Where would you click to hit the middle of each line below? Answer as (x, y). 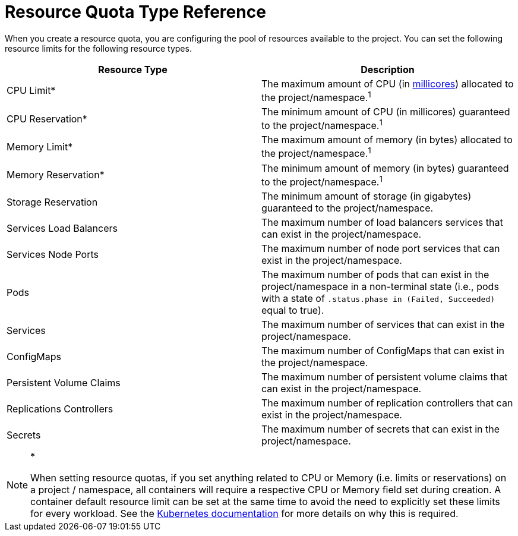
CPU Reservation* (47, 119)
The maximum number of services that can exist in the (383, 325)
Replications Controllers (60, 409)
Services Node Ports (53, 255)
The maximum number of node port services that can (381, 249)
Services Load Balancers (62, 228)
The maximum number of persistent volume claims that (385, 377)
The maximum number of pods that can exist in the (375, 275)
